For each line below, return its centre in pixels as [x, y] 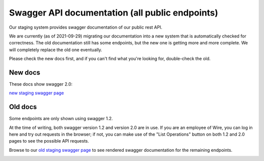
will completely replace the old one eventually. [56, 50]
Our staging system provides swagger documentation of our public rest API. [86, 27]
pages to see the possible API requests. [49, 141]
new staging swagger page [36, 93]
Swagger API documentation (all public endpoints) [114, 13]
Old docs [23, 107]
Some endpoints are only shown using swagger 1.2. [61, 119]
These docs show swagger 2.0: [41, 84]
